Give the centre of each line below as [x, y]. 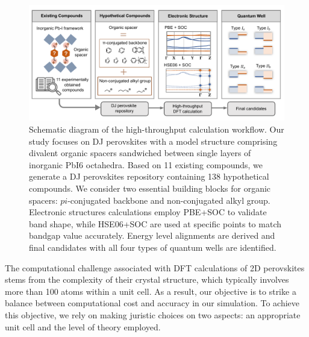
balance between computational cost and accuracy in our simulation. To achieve [152, 303]
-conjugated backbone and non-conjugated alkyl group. [169, 200]
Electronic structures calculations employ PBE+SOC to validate [148, 212]
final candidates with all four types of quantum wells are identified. [153, 247]
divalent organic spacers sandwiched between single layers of [140, 153]
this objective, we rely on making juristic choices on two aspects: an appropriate [153, 314]
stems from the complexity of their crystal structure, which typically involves [147, 279]
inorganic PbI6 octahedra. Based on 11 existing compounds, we [146, 164]
